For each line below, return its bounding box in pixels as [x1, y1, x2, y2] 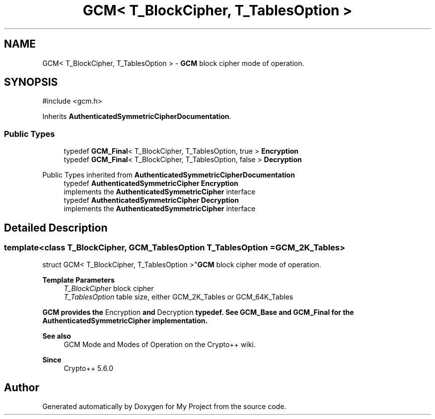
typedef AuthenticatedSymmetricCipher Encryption [64, 179, 238, 188]
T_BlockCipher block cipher [64, 284, 154, 293]
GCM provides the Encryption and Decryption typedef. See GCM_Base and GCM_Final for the [42, 308, 354, 317]
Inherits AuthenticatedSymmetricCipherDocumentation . [42, 112, 231, 121]
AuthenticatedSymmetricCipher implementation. [42, 316, 208, 325]
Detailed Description [4, 221, 108, 234]
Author [4, 381, 39, 394]
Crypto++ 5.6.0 [64, 364, 114, 373]
